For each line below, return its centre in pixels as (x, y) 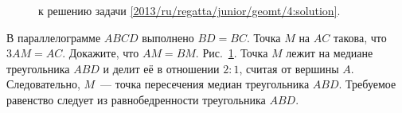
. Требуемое (367, 84)
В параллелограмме (54, 37)
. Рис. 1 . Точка (232, 53)
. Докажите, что (101, 53)
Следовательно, (43, 84)
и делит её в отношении (161, 68)
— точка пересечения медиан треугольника (205, 84)
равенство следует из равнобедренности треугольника (136, 99)
